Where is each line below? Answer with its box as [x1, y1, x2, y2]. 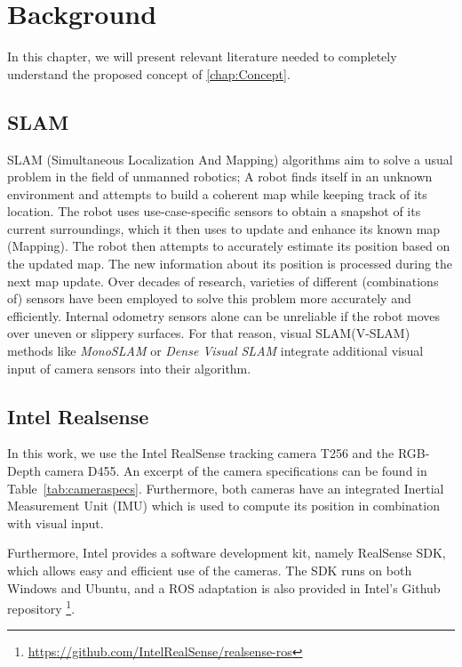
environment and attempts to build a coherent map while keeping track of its [7, 184, 427, 203]
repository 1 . [7, 597, 76, 617]
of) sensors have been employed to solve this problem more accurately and [7, 289, 411, 308]
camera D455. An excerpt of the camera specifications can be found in [44, 462, 427, 480]
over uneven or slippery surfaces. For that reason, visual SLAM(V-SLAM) [7, 324, 410, 342]
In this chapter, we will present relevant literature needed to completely [7, 47, 397, 66]
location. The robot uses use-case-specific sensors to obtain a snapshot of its [7, 202, 421, 221]
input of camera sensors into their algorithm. [7, 358, 251, 377]
